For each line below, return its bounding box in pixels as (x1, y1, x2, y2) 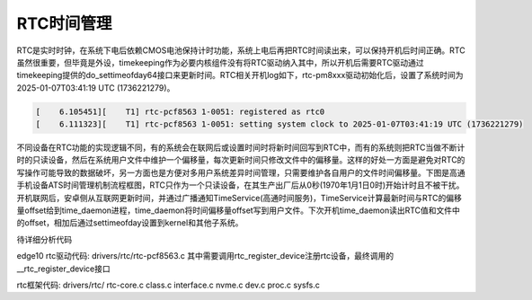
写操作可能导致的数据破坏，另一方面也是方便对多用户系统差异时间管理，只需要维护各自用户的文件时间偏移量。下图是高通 (16, 167, 465, 178)
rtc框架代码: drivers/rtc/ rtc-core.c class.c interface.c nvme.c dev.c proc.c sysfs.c (16, 279, 321, 290)
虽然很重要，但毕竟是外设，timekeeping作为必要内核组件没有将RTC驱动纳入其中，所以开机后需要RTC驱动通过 (16, 57, 424, 67)
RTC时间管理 (16, 13, 112, 33)
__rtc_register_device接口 (16, 263, 111, 274)
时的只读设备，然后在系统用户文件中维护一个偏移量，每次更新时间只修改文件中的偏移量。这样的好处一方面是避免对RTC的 (16, 154, 465, 165)
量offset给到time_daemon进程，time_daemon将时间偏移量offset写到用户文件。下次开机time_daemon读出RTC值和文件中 (16, 205, 460, 216)
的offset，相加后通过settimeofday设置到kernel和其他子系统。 (16, 217, 244, 228)
